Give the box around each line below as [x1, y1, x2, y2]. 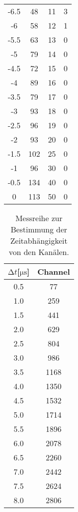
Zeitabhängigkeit [10, 235, 68, 246]
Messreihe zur [15, 212, 63, 224]
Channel [37, 266, 70, 277]
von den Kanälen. [8, 246, 69, 257]
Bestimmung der [10, 224, 67, 235]
